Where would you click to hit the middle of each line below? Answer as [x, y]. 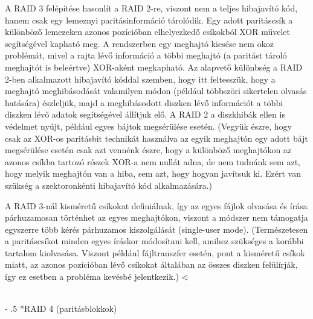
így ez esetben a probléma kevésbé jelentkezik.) [92, 276]
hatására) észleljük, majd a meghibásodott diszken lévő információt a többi [144, 102]
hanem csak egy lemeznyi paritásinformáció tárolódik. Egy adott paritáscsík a [149, 20]
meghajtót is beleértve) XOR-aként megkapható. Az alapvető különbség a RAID [154, 67]
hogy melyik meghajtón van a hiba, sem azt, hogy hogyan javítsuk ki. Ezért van [153, 173]
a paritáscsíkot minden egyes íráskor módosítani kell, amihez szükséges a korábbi [154, 241]
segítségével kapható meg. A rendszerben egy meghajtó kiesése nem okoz [139, 43]
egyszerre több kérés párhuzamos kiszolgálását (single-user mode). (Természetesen [156, 229]
